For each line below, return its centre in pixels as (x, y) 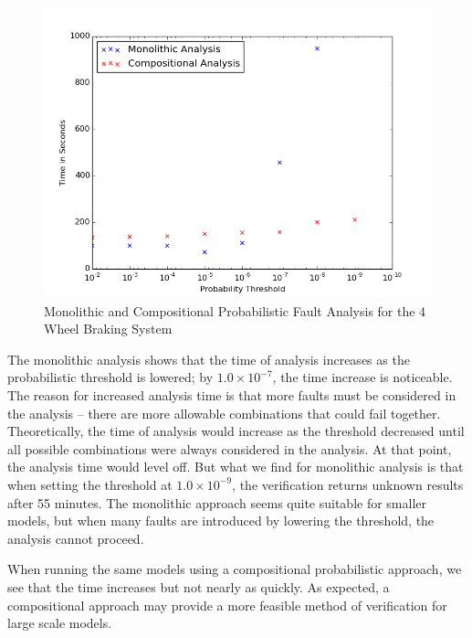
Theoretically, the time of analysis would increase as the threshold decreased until (236, 431)
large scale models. (60, 623)
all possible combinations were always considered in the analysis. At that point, (230, 448)
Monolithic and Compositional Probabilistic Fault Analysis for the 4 (235, 310)
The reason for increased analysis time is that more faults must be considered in (232, 394)
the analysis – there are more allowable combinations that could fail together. (224, 413)
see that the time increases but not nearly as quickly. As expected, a (199, 586)
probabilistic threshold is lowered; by (110, 377)
